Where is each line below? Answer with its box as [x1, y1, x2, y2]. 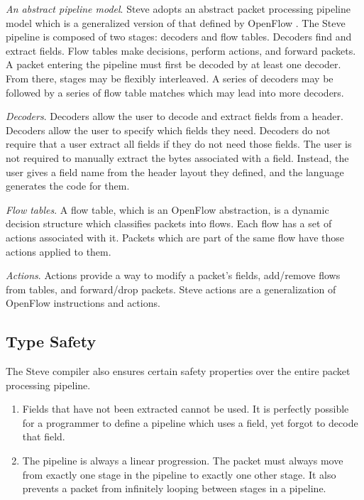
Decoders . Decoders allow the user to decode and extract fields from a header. [6, 109, 343, 124]
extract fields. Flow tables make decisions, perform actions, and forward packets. [6, 43, 356, 58]
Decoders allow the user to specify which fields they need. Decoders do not [6, 122, 331, 137]
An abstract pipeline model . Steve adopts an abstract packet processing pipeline [6, 1, 351, 16]
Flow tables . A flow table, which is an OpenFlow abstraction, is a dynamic [6, 202, 329, 217]
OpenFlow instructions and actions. [6, 295, 160, 310]
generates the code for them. [6, 178, 130, 193]
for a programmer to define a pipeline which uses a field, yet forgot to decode [22, 415, 358, 430]
